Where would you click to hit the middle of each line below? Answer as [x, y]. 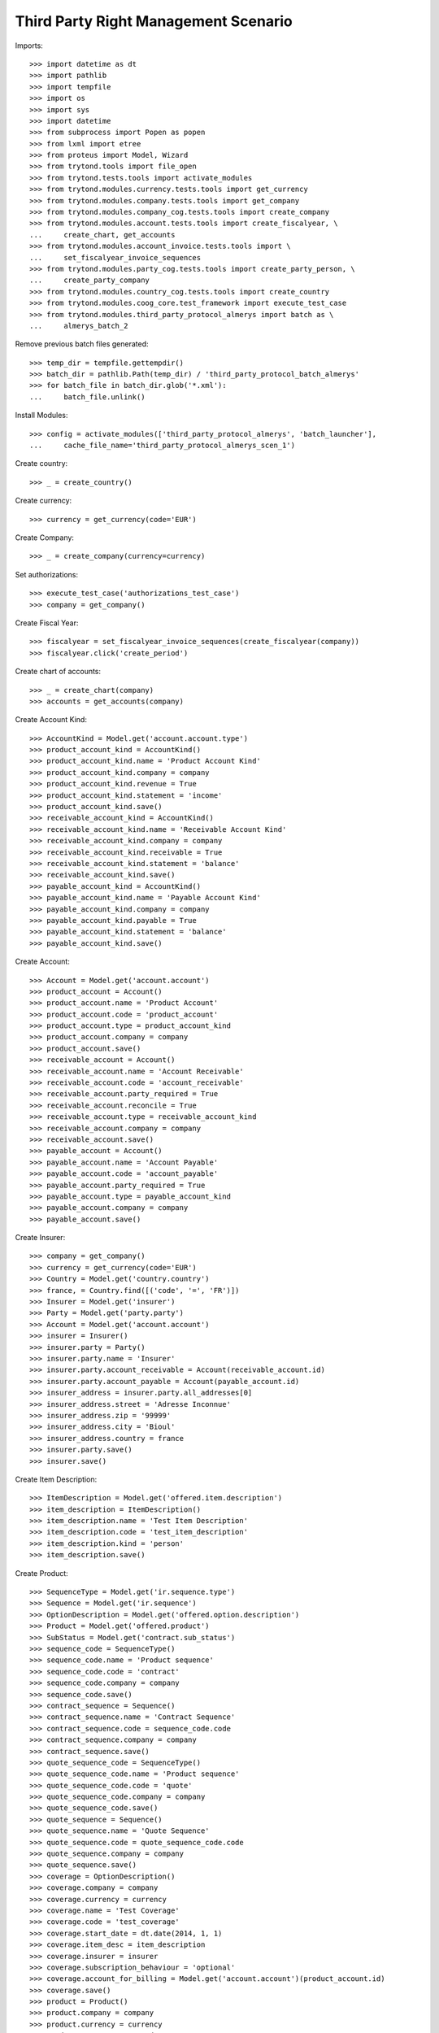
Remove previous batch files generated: [82, 344]
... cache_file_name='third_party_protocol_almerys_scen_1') [163, 446]
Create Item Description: [56, 1479]
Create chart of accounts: [58, 672]
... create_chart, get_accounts [102, 235]
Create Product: [41, 1573]
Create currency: [43, 501]
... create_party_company [90, 280]
